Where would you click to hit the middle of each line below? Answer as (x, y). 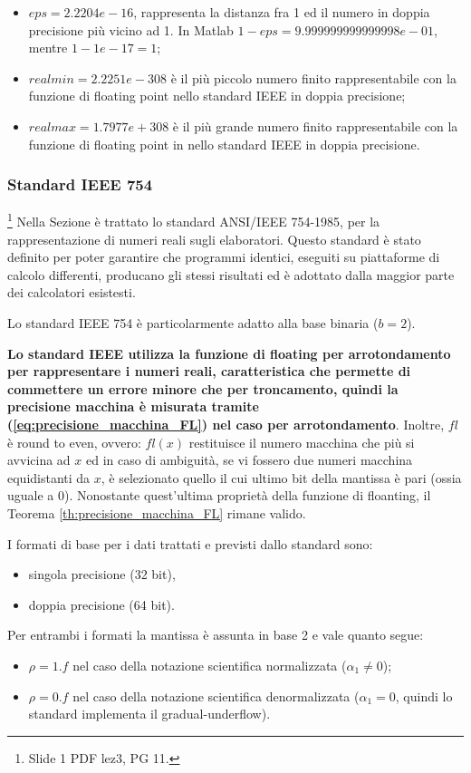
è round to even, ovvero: (74, 442)
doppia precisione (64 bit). (101, 604)
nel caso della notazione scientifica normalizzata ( (210, 665)
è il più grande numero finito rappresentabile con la (315, 126)
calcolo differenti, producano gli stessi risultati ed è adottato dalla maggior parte (231, 274)
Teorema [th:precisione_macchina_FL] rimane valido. (157, 512)
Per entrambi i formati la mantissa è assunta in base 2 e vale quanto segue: (216, 635)
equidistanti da (49, 477)
